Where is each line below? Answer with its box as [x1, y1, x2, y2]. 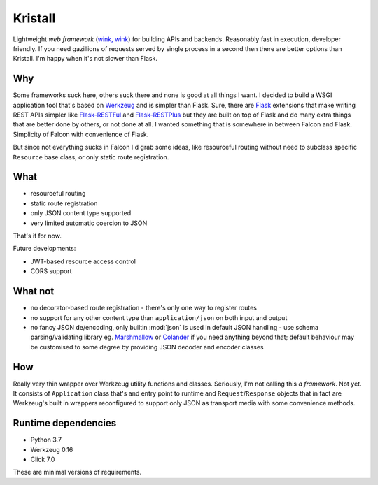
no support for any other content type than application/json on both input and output [30, 313, 288, 321]
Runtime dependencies [13, 417, 117, 429]
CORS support [30, 267, 73, 275]
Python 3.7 [30, 435, 62, 444]
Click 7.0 [30, 455, 55, 464]
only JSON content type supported [30, 209, 132, 217]
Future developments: [13, 245, 76, 253]
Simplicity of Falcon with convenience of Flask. [13, 130, 149, 138]
